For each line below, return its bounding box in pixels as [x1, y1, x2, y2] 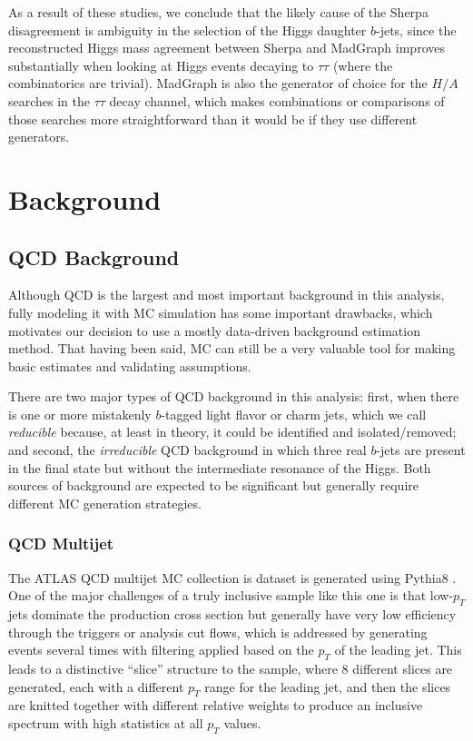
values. [223, 714, 261, 733]
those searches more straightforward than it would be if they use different [8, 109, 418, 128]
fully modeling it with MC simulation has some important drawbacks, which [8, 302, 433, 321]
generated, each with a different [8, 677, 184, 696]
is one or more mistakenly [8, 404, 152, 423]
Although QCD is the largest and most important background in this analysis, [8, 285, 445, 304]
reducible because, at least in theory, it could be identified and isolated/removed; [8, 422, 457, 441]
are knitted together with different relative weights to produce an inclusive [8, 696, 423, 715]
